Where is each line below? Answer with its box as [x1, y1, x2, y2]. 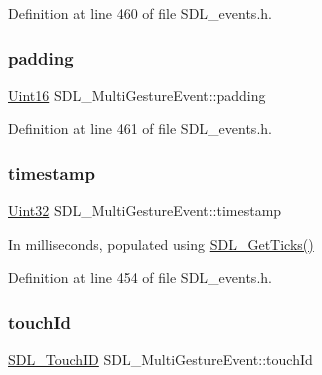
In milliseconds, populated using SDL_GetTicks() [8, 233, 314, 254]
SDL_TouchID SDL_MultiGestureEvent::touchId [8, 349, 313, 370]
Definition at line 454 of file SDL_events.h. [8, 267, 272, 288]
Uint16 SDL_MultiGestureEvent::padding [8, 84, 266, 105]
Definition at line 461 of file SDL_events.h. [8, 118, 272, 139]
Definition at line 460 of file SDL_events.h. [8, 3, 272, 23]
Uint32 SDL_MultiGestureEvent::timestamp [8, 200, 282, 221]
